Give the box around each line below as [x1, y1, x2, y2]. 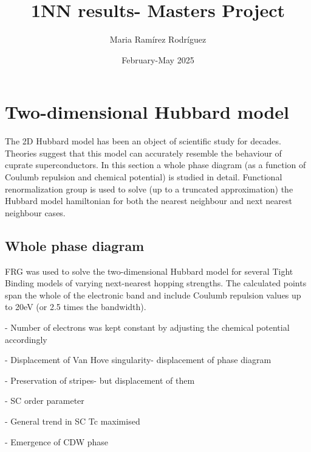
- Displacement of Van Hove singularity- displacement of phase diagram [5, 353, 272, 366]
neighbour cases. [5, 206, 66, 219]
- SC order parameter [5, 394, 84, 407]
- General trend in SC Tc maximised [5, 414, 140, 427]
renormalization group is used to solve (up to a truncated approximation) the [5, 182, 293, 195]
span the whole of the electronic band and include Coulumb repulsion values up [5, 288, 301, 301]
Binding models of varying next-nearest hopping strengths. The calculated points [5, 277, 307, 289]
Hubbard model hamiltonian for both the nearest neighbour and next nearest [5, 194, 292, 207]
